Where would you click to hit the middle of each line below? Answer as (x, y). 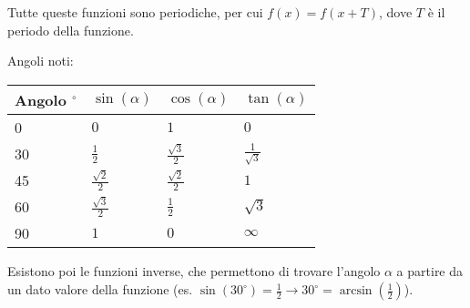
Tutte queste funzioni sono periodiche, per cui (135, 12)
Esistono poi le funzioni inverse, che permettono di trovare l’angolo (194, 271)
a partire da (430, 271)
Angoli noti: (41, 61)
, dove (396, 12)
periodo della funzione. (71, 30)
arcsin (356, 291)
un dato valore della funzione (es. (100, 289)
